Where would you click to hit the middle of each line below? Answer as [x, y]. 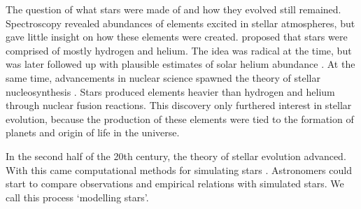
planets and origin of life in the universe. [93, 132]
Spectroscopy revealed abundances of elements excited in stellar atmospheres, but [180, 23]
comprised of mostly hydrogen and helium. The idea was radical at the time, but [179, 50]
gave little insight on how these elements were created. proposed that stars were [177, 37]
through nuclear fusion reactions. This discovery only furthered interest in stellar [179, 105]
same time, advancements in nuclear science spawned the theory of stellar [163, 77]
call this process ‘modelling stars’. [77, 197]
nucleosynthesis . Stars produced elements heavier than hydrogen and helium [170, 91]
